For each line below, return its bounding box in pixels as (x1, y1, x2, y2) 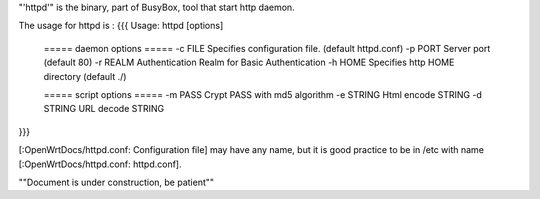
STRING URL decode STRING (43, 103, 165, 115)
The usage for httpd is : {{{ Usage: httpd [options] (18, 20, 224, 32)
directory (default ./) (43, 70, 127, 82)
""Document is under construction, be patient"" (18, 176, 215, 188)
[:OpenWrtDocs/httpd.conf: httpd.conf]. (18, 158, 182, 170)
